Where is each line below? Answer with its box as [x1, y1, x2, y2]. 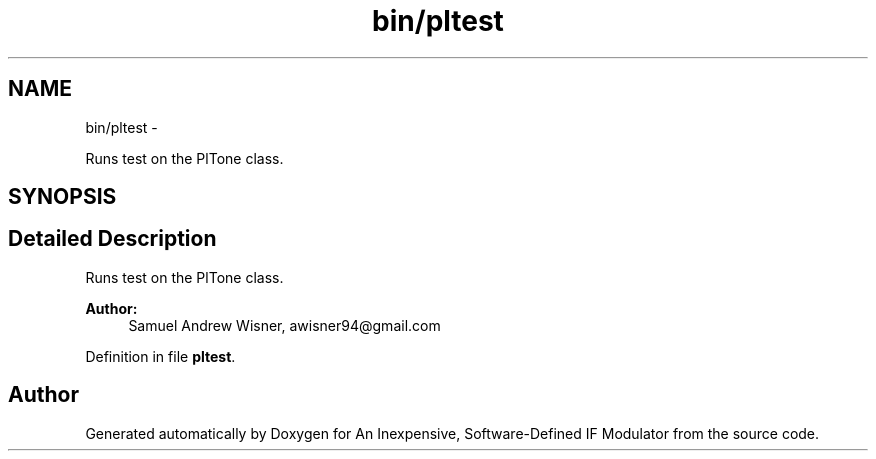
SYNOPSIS [8, 184, 117, 210]
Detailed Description [8, 226, 217, 252]
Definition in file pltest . [85, 347, 236, 365]
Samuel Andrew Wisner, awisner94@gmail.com [128, 316, 441, 334]
